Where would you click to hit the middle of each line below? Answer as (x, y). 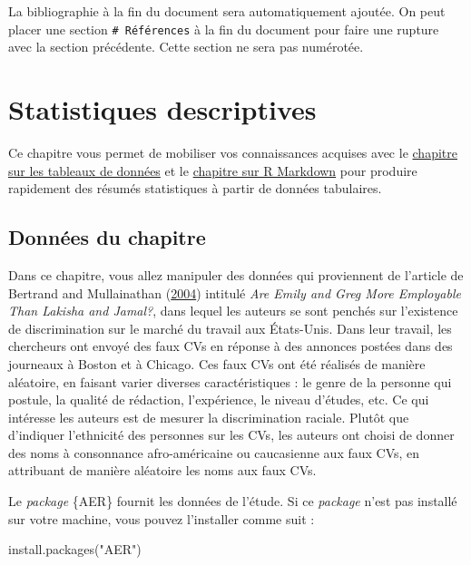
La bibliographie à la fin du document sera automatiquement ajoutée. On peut (227, 11)
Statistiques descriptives (162, 109)
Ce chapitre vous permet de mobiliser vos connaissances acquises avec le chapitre (233, 152)
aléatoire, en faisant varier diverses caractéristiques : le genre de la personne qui (230, 381)
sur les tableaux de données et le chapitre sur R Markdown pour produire (213, 170)
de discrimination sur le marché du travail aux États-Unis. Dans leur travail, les (230, 328)
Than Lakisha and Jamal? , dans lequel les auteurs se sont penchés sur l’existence (233, 311)
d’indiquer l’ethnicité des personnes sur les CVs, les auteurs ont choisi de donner (231, 435)
